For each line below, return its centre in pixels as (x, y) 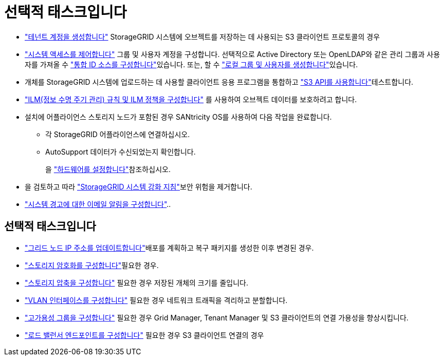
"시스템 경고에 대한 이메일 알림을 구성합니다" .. (98, 204)
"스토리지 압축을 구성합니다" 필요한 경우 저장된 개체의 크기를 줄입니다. (136, 282)
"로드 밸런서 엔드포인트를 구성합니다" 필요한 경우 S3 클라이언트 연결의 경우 (144, 335)
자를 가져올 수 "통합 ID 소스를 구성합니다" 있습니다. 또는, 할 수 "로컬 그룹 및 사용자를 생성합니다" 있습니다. (191, 64)
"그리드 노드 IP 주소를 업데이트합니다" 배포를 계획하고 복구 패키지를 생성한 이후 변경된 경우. (169, 248)
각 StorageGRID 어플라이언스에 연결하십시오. (118, 134)
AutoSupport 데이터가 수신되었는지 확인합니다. (121, 151)
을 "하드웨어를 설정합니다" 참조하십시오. (108, 169)
